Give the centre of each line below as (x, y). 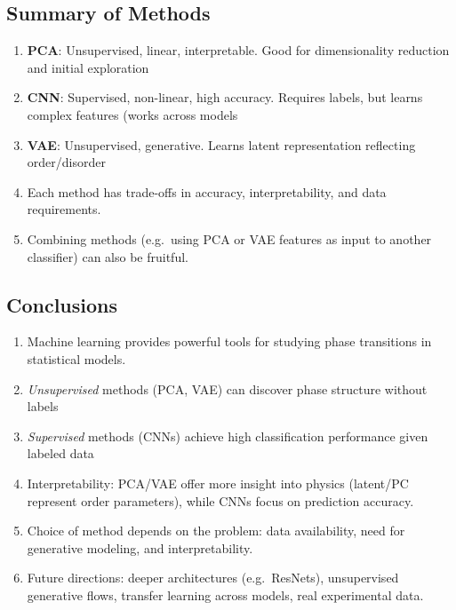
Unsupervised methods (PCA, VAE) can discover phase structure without (227, 388)
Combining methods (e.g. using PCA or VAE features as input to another (229, 238)
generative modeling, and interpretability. (140, 547)
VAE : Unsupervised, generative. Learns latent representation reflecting (221, 144)
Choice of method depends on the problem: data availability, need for (216, 531)
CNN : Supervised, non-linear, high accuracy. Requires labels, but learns (225, 97)
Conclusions (62, 304)
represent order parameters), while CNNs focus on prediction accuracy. (220, 500)
